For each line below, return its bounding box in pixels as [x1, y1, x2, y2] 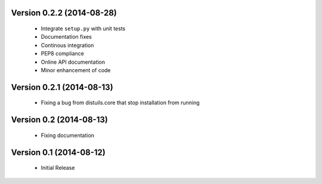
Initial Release [41, 164, 75, 171]
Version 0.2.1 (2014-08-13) [11, 82, 113, 92]
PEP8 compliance [41, 50, 85, 57]
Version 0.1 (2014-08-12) [11, 147, 106, 157]
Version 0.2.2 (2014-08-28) [11, 8, 117, 18]
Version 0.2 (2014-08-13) [11, 115, 109, 125]
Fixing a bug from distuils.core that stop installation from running [41, 99, 200, 107]
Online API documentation [41, 58, 106, 66]
